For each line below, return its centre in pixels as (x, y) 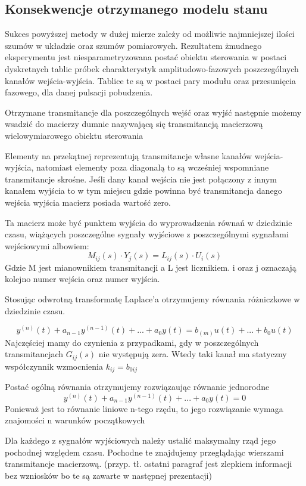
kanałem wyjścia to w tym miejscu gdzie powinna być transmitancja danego (143, 191)
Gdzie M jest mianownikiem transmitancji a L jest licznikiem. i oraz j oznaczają (151, 267)
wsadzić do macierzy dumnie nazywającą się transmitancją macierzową (134, 124)
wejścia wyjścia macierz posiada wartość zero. (88, 202)
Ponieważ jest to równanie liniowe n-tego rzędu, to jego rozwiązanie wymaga (144, 408)
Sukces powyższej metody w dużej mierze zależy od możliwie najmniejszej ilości (150, 34)
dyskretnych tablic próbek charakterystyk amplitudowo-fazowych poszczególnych (152, 68)
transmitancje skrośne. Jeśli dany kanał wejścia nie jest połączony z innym (141, 179)
